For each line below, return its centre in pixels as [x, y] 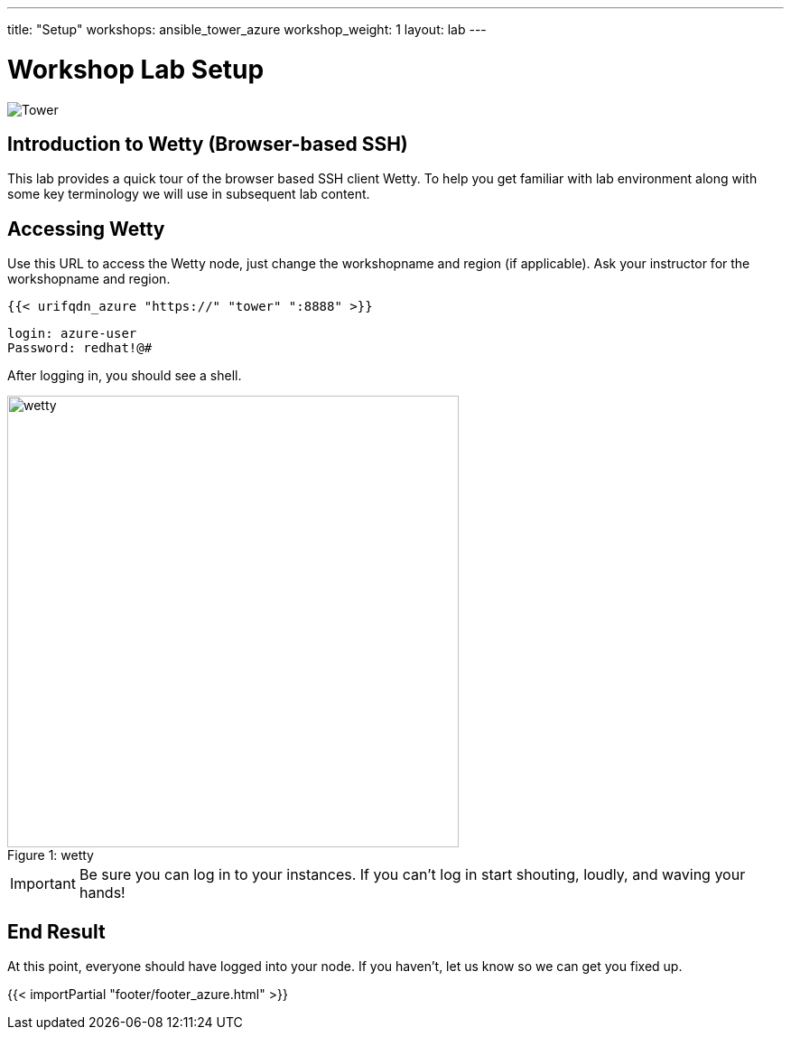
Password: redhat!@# [80, 348]
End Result [56, 931]
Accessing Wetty [86, 229]
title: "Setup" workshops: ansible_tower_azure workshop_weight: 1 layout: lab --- [247, 29]
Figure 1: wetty [51, 855]
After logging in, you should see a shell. [125, 376]
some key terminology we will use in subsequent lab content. [189, 194]
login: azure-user [72, 334]
